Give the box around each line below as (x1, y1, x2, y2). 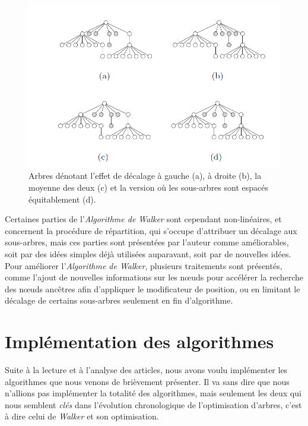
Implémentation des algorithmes (5, 329, 274, 354)
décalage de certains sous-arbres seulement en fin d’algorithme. (5, 294, 233, 307)
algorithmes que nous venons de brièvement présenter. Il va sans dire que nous (5, 375, 290, 387)
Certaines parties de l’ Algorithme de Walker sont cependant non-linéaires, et (5, 213, 282, 225)
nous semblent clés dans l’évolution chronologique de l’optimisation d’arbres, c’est (5, 398, 302, 411)
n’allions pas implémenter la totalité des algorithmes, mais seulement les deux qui (5, 387, 301, 399)
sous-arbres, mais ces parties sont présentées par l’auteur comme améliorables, (5, 236, 289, 248)
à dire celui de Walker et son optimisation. (5, 410, 159, 422)
